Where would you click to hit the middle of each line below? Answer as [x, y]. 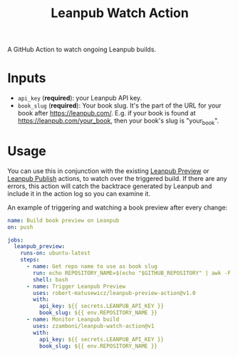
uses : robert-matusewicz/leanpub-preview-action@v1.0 [114, 293]
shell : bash [51, 279]
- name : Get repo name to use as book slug [92, 267]
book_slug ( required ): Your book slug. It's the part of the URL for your [120, 105]
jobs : [15, 240]
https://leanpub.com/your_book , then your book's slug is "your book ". [118, 121]
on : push [20, 227]
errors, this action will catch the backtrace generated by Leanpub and [110, 186]
